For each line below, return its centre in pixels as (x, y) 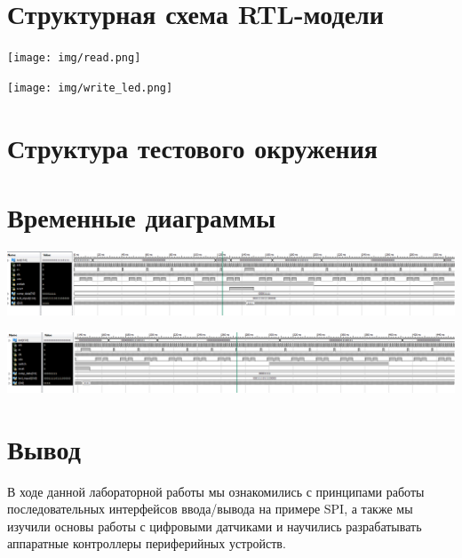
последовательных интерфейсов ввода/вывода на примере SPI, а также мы (210, 509)
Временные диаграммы (142, 217)
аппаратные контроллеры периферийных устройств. (147, 543)
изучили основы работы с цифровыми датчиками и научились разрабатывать (215, 526)
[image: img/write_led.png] (90, 88)
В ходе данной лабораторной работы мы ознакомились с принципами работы (216, 491)
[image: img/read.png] (74, 58)
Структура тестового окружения (193, 147)
